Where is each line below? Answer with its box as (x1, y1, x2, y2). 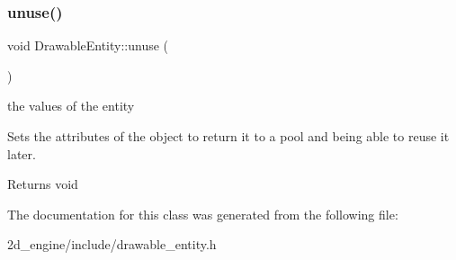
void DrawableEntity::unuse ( (7, 36, 169, 55)
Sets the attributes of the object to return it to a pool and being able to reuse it (7, 127, 450, 145)
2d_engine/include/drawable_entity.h (7, 235, 217, 254)
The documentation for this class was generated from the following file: (7, 204, 398, 223)
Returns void (7, 175, 78, 193)
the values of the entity (7, 96, 135, 115)
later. (7, 144, 36, 163)
